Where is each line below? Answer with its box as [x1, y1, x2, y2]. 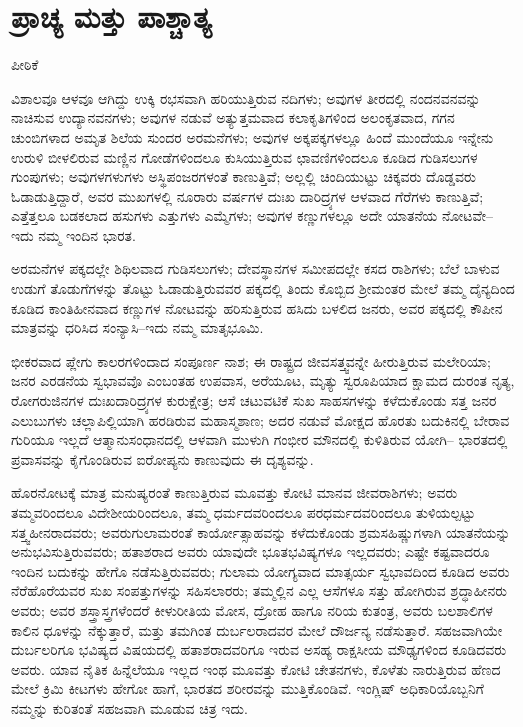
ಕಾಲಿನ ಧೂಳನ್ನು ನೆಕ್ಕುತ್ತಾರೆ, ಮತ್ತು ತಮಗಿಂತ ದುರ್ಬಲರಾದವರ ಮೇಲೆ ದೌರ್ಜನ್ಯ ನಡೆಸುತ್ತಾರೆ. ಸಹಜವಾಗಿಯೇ [11, 619, 503, 640]
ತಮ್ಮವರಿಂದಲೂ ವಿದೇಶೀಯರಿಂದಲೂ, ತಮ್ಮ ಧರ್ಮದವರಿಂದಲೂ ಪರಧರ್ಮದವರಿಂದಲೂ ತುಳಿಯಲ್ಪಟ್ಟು [11, 502, 476, 522]
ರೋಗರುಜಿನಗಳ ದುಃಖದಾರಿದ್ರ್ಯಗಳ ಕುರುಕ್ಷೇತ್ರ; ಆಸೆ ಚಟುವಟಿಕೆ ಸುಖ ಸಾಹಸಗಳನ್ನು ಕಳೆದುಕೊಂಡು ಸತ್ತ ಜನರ [11, 390, 497, 411]
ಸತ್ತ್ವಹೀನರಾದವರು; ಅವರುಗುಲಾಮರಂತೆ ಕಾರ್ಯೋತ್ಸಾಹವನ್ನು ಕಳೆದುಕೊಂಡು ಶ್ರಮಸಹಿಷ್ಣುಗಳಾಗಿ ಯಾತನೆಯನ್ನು [11, 521, 511, 542]
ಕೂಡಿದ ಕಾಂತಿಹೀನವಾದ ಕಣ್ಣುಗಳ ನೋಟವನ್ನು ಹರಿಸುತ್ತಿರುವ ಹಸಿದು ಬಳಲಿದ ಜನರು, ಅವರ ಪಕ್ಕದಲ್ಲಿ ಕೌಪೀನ [11, 297, 503, 318]
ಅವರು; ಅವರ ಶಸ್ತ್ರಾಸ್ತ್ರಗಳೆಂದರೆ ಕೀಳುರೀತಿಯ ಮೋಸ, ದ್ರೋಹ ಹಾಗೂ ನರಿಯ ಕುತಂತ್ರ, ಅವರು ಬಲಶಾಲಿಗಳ [11, 599, 493, 620]
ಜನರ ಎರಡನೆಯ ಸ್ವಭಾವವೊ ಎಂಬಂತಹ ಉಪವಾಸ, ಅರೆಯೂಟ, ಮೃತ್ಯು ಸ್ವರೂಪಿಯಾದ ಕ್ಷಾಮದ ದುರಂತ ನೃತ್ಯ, [11, 370, 515, 391]
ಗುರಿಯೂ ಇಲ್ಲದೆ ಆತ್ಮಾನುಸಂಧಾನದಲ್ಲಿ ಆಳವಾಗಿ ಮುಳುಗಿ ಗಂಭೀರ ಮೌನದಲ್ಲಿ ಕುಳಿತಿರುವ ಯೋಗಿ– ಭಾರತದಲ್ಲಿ [11, 429, 508, 450]
